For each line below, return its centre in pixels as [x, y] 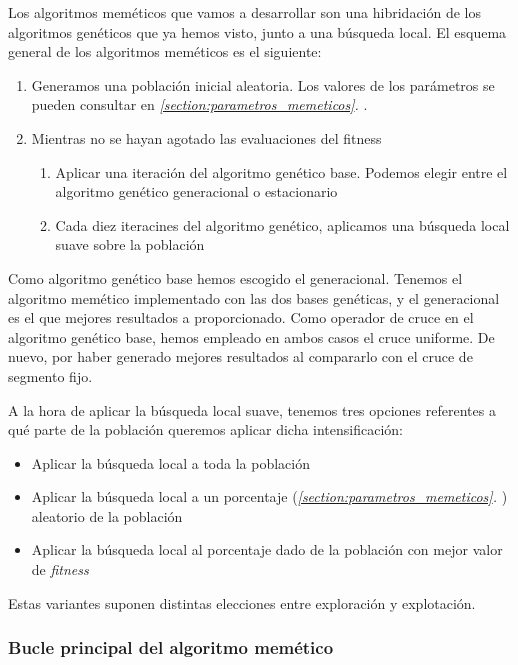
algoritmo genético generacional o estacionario [196, 191]
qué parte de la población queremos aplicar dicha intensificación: [206, 429]
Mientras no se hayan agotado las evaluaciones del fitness [206, 137]
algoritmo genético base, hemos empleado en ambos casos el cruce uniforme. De [251, 336]
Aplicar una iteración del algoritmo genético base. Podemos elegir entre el [281, 171]
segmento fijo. [50, 375]
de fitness [60, 569]
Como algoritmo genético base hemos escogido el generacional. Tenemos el [235, 277]
